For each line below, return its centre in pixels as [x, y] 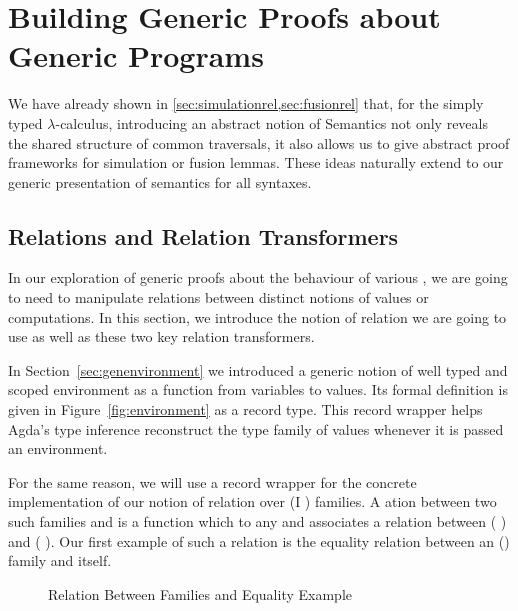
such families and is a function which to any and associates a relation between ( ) [257, 521]
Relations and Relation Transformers [203, 235]
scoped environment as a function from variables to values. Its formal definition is [258, 389]
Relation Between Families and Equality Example [200, 593]
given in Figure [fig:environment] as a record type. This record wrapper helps [245, 409]
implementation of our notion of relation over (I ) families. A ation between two [252, 501]
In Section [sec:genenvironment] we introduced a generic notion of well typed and [258, 369]
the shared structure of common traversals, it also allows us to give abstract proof [259, 142]
